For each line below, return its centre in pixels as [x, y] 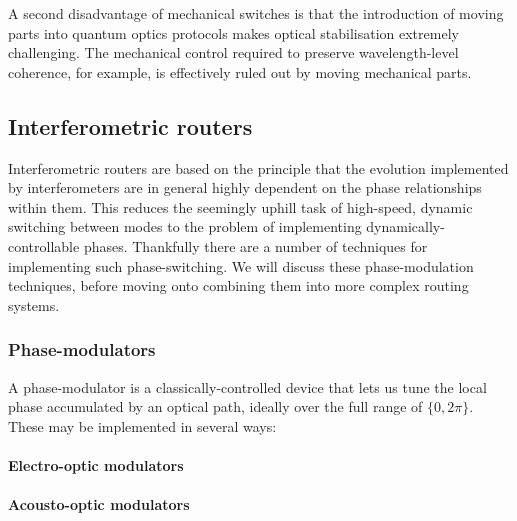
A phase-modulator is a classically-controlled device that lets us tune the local [247, 386]
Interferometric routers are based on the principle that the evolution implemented [258, 167]
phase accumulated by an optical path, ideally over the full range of [215, 406]
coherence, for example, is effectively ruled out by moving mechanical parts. [240, 71]
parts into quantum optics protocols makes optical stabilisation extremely [233, 32]
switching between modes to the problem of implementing [185, 226]
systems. [34, 304]
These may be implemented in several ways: [142, 425]
